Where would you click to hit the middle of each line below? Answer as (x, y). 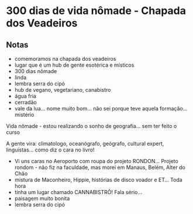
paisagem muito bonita (42, 198)
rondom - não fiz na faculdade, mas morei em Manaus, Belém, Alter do (100, 167)
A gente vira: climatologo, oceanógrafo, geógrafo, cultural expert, (85, 144)
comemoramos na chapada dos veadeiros (65, 59)
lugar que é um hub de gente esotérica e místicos (74, 65)
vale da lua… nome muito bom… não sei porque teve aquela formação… (101, 108)
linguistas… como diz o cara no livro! (50, 150)
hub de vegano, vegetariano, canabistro (63, 90)
